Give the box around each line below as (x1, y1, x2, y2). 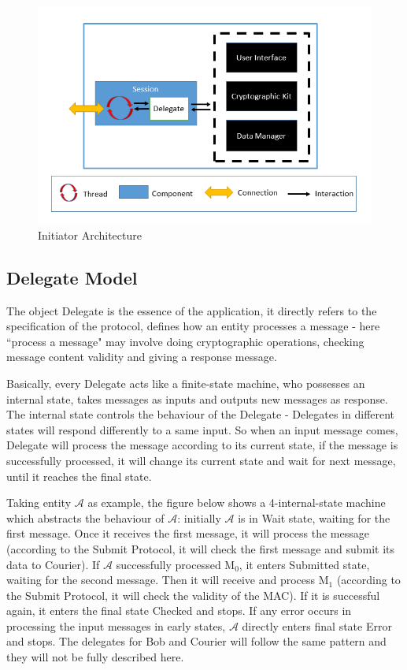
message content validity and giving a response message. (6, 348, 277, 365)
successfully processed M (116, 556, 235, 572)
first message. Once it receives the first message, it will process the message (6, 525, 369, 542)
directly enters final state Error (242, 617, 392, 634)
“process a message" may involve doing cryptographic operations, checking (6, 333, 364, 349)
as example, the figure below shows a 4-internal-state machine (87, 494, 386, 511)
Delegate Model (6, 265, 138, 289)
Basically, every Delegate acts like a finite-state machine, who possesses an (6, 374, 365, 391)
